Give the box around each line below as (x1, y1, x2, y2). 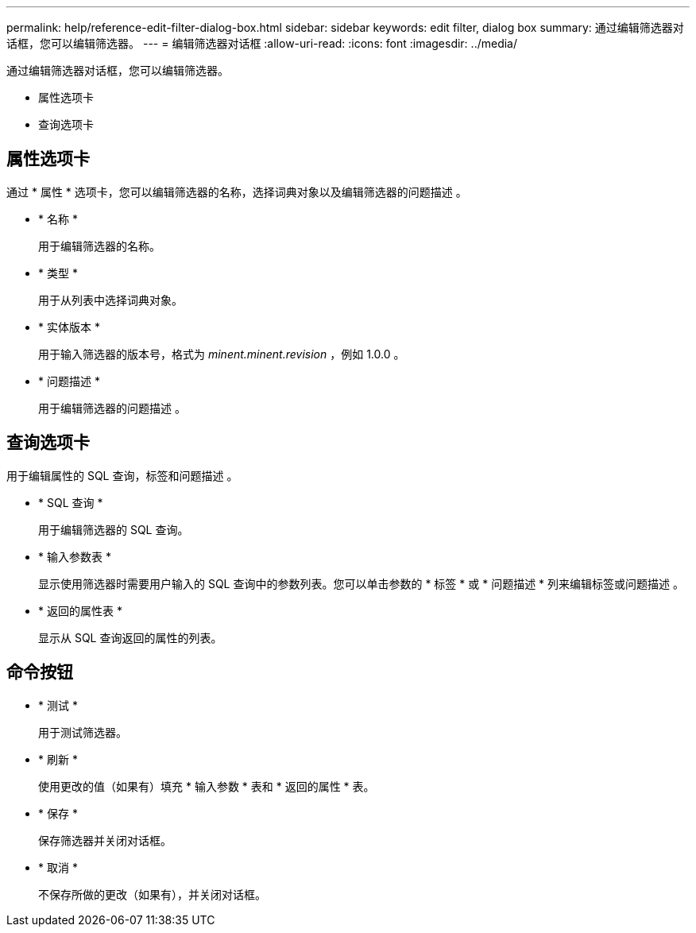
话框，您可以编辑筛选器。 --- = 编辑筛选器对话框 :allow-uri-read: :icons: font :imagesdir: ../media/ (6, 37, 518, 50)
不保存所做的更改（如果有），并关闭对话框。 (38, 887, 266, 901)
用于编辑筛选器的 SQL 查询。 (38, 522, 189, 536)
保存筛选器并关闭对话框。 (38, 833, 172, 847)
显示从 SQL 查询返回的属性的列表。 (38, 630, 222, 645)
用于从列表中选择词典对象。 (38, 292, 183, 307)
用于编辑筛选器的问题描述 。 (38, 401, 186, 415)
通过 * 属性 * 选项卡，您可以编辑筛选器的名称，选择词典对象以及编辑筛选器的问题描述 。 (6, 184, 467, 199)
